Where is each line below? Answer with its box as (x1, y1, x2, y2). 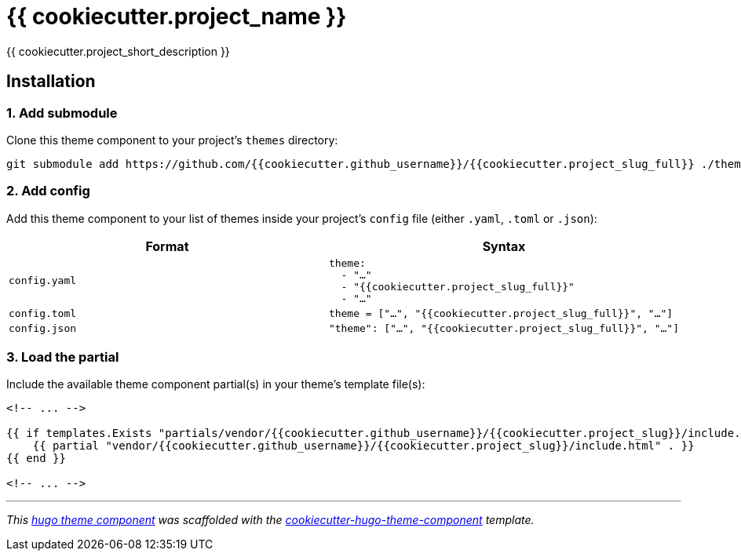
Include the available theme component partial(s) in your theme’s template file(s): (6, 377, 425, 391)
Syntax (482, 238, 526, 254)
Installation (6, 71, 96, 92)
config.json (9, 322, 77, 334)
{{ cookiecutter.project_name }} (6, 3, 347, 30)
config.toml (9, 307, 77, 319)
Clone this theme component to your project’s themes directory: (6, 133, 338, 147)
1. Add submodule (6, 104, 118, 121)
